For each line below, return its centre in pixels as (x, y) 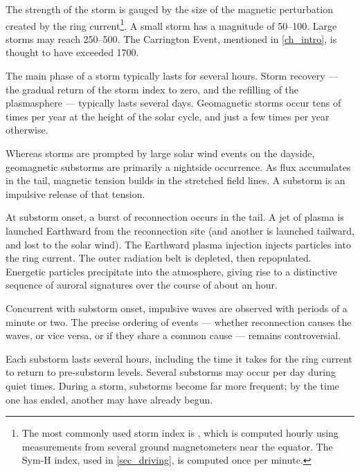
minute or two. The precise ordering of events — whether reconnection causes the (179, 321)
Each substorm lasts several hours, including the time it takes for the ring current (179, 358)
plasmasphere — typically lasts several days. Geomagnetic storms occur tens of (173, 103)
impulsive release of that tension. (75, 193)
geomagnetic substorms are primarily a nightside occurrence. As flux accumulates (178, 166)
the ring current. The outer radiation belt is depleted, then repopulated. (159, 258)
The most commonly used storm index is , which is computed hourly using (180, 433)
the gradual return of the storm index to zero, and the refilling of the (152, 89)
